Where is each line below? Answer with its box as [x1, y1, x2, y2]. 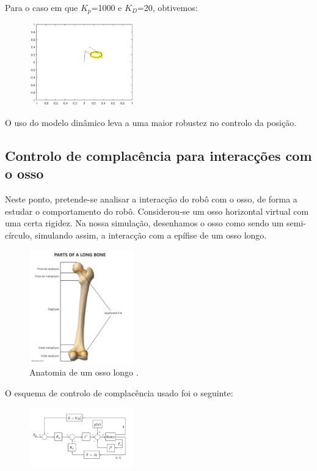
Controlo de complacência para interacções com [5, 146, 312, 165]
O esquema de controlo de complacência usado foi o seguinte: [5, 386, 233, 399]
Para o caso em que [5, 1, 78, 13]
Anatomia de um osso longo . [29, 365, 139, 378]
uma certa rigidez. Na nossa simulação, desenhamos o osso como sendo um [5, 217, 284, 229]
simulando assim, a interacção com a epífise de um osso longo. [35, 228, 267, 241]
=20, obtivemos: [137, 1, 198, 13]
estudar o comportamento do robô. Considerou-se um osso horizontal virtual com [5, 204, 309, 217]
